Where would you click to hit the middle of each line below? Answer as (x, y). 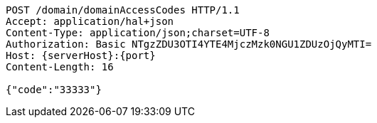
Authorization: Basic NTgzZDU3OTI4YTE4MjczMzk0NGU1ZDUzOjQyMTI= (189, 44)
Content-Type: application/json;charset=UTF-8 (138, 33)
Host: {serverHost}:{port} (81, 55)
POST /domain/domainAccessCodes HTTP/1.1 (123, 10)
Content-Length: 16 (60, 67)
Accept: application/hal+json (90, 21)
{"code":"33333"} (54, 90)
